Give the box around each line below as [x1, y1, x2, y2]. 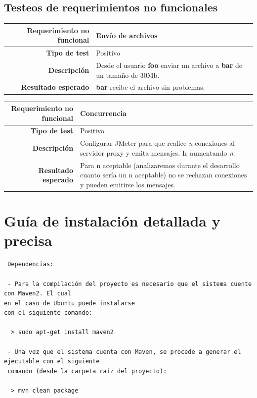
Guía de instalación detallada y [4, 211, 220, 231]
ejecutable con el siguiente [4, 358, 100, 365]
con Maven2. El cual [4, 290, 72, 297]
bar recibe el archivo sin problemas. [96, 82, 205, 92]
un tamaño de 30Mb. [96, 69, 160, 80]
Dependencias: [7, 261, 54, 268]
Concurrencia [80, 108, 127, 118]
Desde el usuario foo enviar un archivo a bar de [96, 59, 242, 70]
